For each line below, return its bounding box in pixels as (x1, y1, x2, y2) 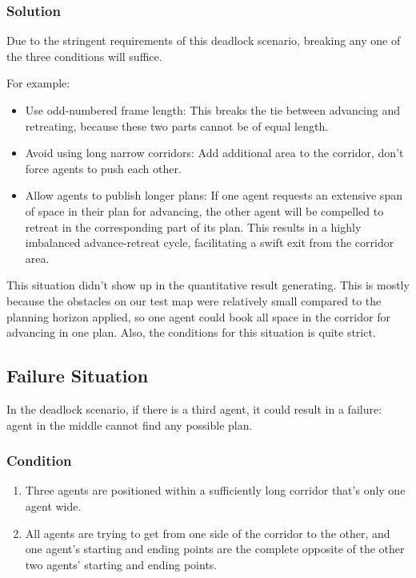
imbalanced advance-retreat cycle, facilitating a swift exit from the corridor (25, 234, 394, 251)
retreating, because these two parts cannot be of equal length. (25, 117, 329, 134)
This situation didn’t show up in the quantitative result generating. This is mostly (6, 277, 410, 293)
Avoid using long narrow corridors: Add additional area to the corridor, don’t (25, 144, 404, 161)
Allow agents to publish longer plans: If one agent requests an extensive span (25, 187, 402, 204)
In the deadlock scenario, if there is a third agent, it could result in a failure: (6, 400, 382, 417)
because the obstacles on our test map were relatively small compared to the (6, 292, 382, 309)
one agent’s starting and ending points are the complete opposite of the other (25, 540, 405, 557)
